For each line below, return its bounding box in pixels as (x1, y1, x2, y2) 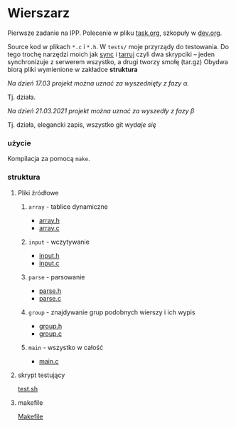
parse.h (38, 287, 62, 295)
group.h (38, 321, 63, 330)
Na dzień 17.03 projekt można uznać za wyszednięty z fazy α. (7, 78, 190, 87)
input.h (38, 251, 60, 259)
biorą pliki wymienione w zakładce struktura (7, 65, 138, 73)
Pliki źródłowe (17, 188, 59, 197)
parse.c (38, 294, 62, 302)
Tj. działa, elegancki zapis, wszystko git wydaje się (7, 120, 156, 129)
